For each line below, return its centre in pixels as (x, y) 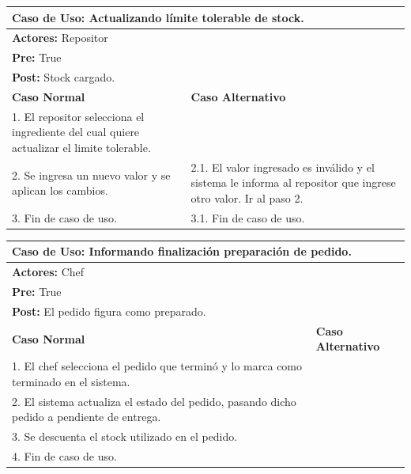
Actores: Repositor (60, 38)
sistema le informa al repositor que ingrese (293, 182)
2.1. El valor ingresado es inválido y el (283, 167)
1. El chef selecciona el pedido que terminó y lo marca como (157, 366)
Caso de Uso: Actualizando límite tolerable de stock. (158, 17)
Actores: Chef (48, 272)
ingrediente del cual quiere (76, 132)
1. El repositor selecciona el (78, 116)
